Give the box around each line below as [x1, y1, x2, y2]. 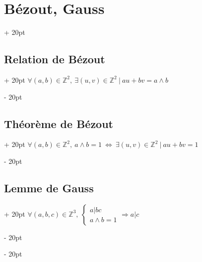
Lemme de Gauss [4, 180, 94, 195]
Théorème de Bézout [4, 116, 113, 131]
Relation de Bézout [4, 51, 105, 67]
